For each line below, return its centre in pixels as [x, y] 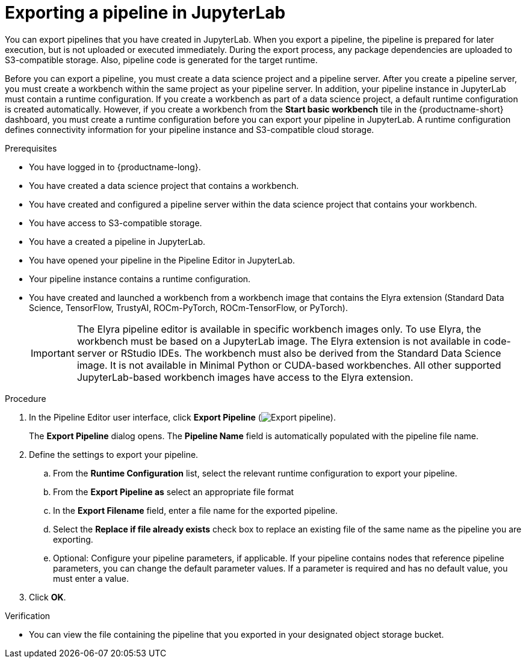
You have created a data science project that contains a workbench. [164, 185]
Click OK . [48, 597]
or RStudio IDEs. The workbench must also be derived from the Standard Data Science [305, 353]
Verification [28, 615]
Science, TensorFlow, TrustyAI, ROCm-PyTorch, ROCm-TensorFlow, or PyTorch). [188, 307]
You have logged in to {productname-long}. [115, 167]
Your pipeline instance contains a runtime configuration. [140, 279]
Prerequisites [31, 148]
